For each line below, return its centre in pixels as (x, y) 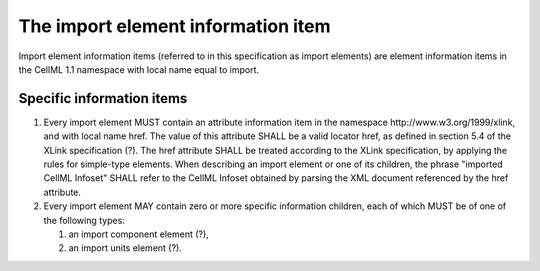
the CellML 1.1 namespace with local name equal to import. (139, 69)
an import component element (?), (138, 234)
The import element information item (174, 26)
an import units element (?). (125, 248)
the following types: (84, 220)
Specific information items (103, 98)
